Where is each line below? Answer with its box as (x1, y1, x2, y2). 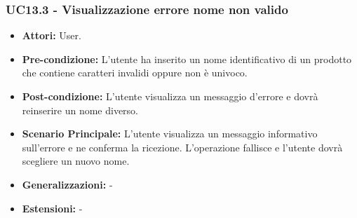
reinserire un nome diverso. (22, 102, 138, 117)
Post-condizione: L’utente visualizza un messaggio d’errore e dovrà (22, 89, 318, 103)
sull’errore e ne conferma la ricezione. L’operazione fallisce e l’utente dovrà (22, 139, 343, 154)
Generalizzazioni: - (22, 177, 113, 191)
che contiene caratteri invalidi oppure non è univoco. (22, 65, 248, 80)
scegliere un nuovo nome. (22, 154, 130, 168)
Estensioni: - (22, 200, 83, 215)
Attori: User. (22, 28, 81, 43)
